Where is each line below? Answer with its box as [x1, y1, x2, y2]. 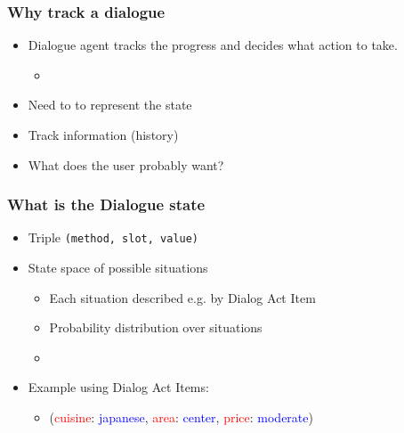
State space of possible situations [28, 258, 208, 277]
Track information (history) [28, 126, 179, 143]
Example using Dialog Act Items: [28, 378, 209, 396]
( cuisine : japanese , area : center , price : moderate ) [49, 408, 313, 427]
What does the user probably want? [28, 155, 224, 174]
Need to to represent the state [28, 95, 192, 114]
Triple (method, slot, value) [28, 228, 199, 247]
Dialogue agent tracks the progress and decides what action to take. [28, 36, 398, 54]
